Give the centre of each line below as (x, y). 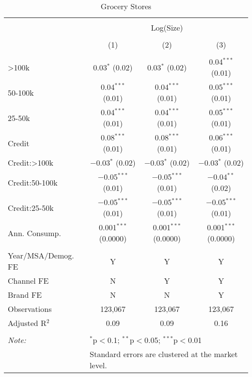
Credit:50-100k (33, 182)
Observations (30, 309)
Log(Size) (167, 27)
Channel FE (28, 281)
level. (98, 365)
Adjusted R (27, 323)
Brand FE (25, 295)
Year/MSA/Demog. (41, 255)
